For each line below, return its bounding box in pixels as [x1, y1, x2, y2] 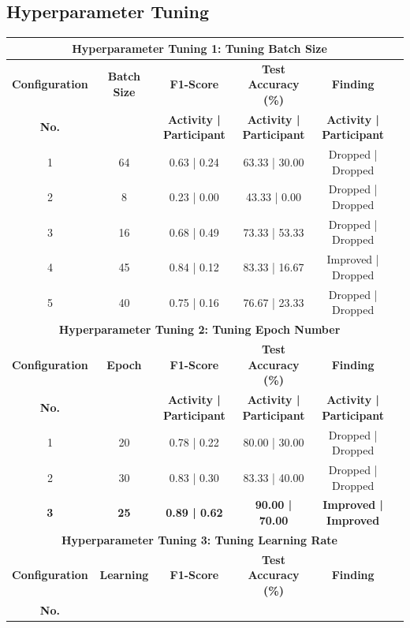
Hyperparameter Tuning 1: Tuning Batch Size [72, 39, 327, 56]
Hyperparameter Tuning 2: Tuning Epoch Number [58, 321, 341, 338]
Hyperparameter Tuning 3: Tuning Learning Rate [61, 531, 337, 548]
